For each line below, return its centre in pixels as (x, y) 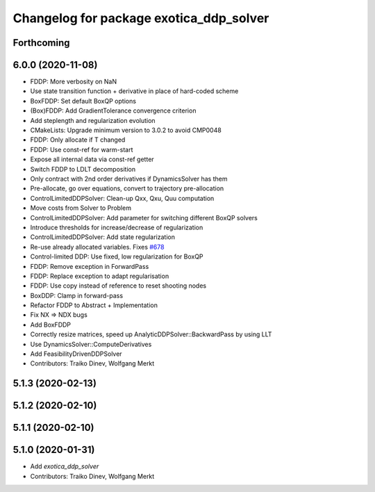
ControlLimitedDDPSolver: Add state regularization (102, 237)
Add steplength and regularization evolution (93, 120)
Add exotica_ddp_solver (65, 466)
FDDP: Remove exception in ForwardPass (90, 266)
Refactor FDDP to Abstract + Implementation (94, 305)
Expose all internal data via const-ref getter (92, 159)
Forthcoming (41, 43)
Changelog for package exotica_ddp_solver (141, 18)
